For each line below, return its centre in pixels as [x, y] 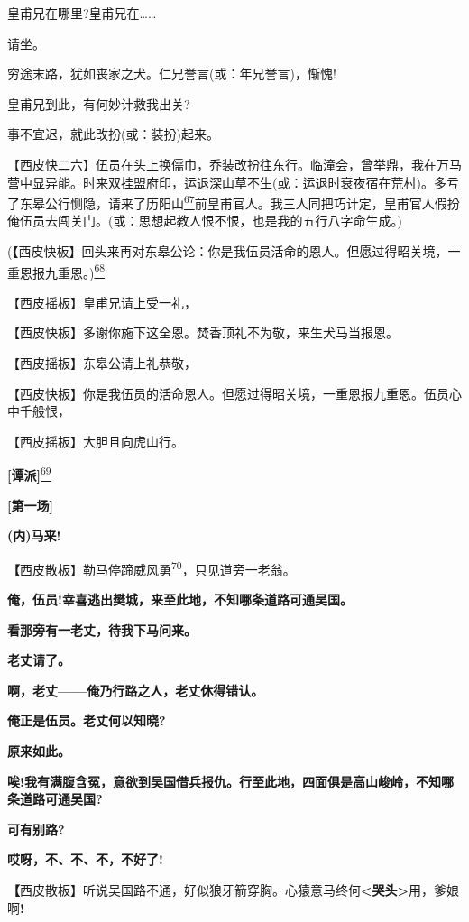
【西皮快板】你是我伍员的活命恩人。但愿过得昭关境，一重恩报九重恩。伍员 [228, 393]
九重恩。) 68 [75, 271]
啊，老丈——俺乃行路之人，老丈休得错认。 [136, 690]
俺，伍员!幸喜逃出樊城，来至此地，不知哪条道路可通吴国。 [180, 599]
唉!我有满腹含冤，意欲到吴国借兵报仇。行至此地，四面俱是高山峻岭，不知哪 [230, 781]
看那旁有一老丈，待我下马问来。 [102, 629]
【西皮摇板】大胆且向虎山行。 [96, 441]
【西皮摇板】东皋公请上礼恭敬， [102, 363]
